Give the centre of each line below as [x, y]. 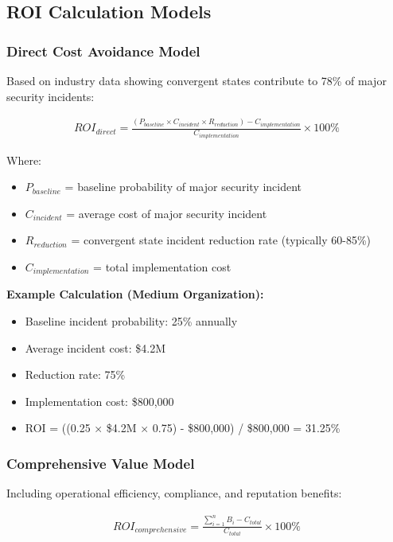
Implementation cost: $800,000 [99, 401]
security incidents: [51, 96]
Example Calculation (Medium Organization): [135, 294]
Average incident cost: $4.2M [95, 347]
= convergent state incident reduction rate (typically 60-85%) [221, 240]
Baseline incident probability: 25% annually [131, 321]
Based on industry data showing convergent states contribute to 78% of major [196, 80]
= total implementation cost [162, 266]
